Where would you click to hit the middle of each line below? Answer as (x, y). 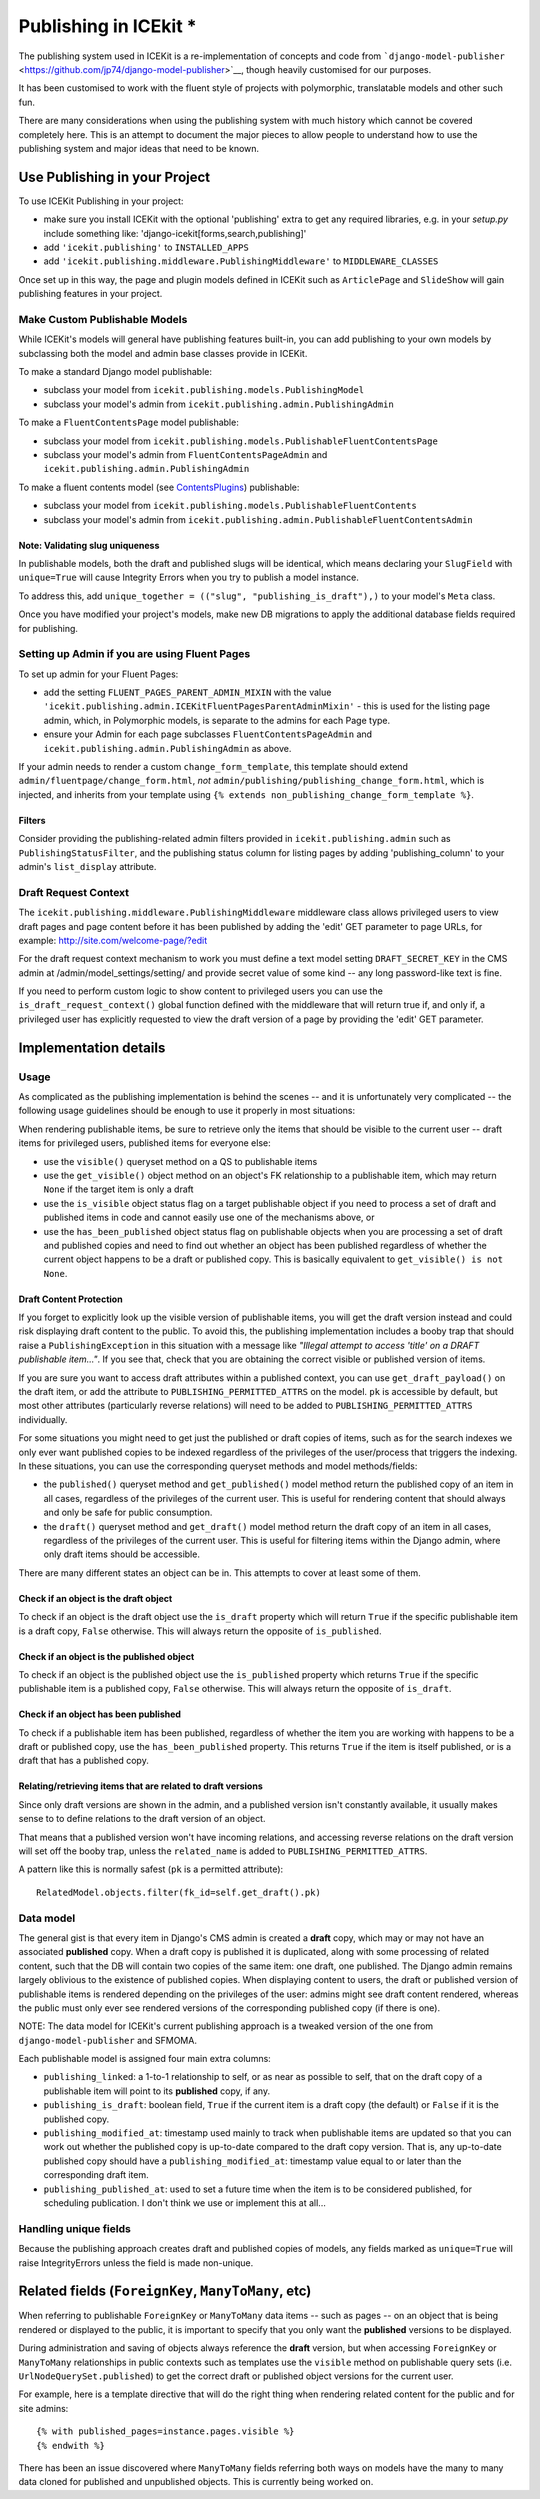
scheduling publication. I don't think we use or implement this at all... (185, 2202)
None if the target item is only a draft (118, 1189)
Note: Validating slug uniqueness (89, 545)
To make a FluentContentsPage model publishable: (128, 422)
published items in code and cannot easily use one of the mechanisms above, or (209, 1217)
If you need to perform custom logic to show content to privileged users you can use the (201, 991)
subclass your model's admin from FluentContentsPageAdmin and (185, 455)
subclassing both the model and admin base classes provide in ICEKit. (163, 353)
